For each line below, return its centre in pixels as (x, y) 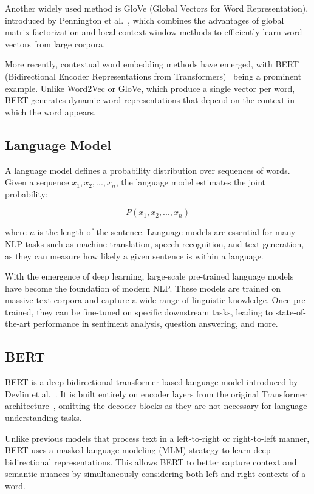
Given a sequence (37, 182)
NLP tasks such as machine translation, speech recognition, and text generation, (155, 243)
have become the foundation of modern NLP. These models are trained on (143, 288)
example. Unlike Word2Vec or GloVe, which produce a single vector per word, (150, 88)
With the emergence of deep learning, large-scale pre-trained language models (149, 276)
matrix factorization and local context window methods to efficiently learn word (154, 32)
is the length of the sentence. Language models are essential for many (166, 232)
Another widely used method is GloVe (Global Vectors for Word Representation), (157, 8)
